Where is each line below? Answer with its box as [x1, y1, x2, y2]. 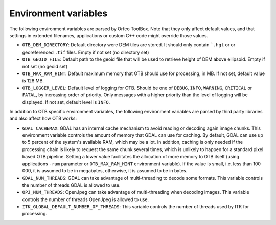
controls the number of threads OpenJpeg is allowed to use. [22, 196, 149, 203]
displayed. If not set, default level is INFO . [22, 99, 110, 105]
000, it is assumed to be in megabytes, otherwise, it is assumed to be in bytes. [22, 167, 188, 173]
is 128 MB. [22, 78, 44, 84]
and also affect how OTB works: [9, 115, 77, 122]
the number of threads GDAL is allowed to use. [22, 182, 121, 188]
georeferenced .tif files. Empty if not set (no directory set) [22, 49, 149, 55]
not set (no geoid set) [22, 63, 68, 69]
